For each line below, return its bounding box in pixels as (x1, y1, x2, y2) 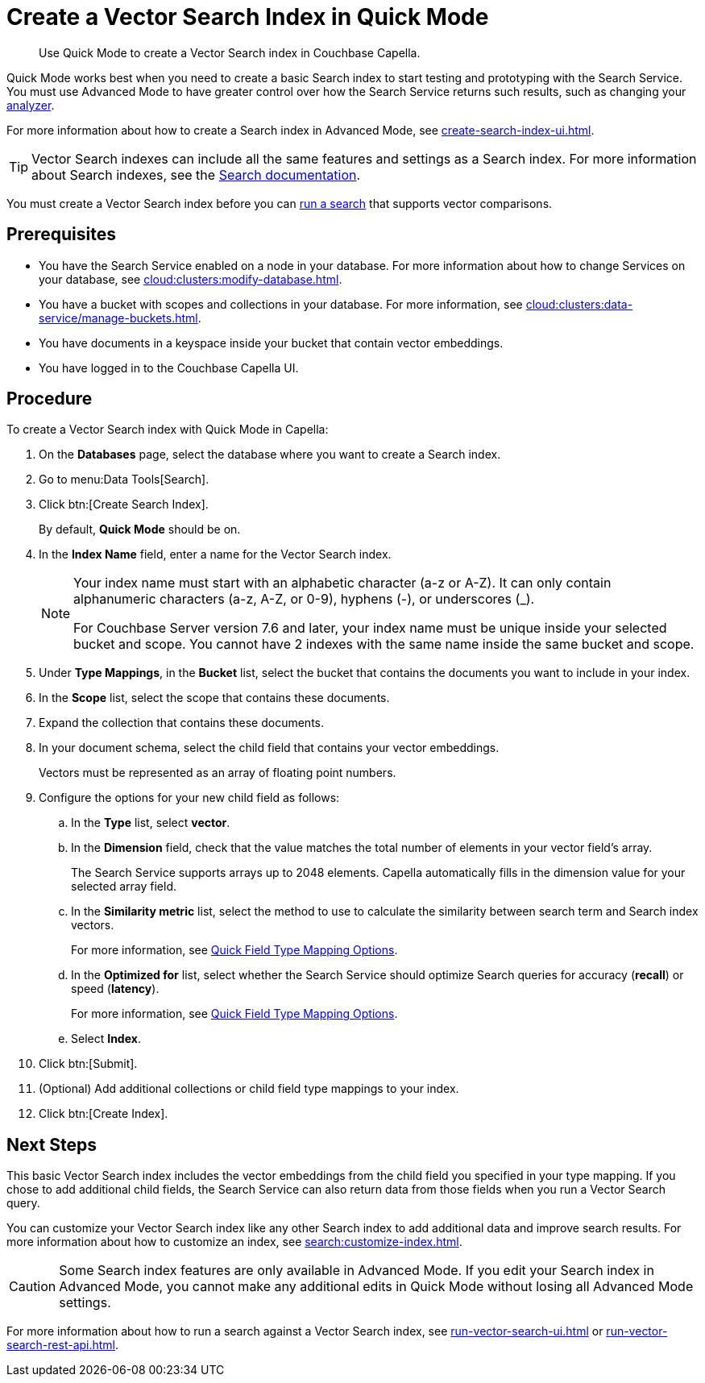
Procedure (6, 388, 93, 409)
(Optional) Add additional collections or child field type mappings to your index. (39, 1082, 459, 1096)
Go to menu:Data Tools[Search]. (39, 472, 209, 487)
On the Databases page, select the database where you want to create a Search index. (39, 447, 501, 462)
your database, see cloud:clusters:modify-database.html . (39, 272, 342, 286)
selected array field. (71, 879, 177, 894)
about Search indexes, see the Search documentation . (31, 166, 361, 183)
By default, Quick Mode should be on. (39, 522, 241, 537)
